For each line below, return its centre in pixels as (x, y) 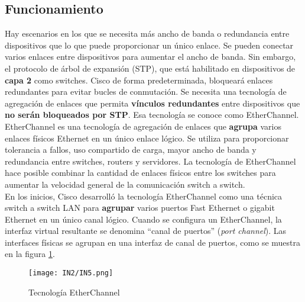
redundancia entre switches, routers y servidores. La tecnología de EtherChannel (150, 161)
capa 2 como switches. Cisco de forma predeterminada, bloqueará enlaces (139, 80)
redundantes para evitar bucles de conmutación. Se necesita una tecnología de (146, 91)
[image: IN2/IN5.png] (71, 273)
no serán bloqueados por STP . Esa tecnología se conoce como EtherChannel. (152, 115)
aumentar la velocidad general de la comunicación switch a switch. (125, 184)
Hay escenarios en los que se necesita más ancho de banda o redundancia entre (147, 33)
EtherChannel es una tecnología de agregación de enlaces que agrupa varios (143, 126)
